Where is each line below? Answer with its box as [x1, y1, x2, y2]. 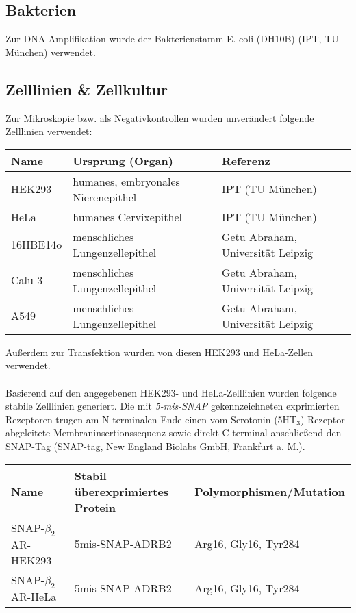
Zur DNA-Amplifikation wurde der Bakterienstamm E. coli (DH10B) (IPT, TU [5, 32, 339, 46]
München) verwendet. [5, 45, 96, 59]
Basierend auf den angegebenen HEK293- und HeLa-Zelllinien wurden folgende [5, 385, 337, 399]
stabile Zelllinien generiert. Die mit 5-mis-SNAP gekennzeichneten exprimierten [5, 399, 340, 413]
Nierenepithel [73, 188, 137, 205]
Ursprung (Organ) [73, 152, 173, 168]
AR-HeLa [11, 588, 57, 604]
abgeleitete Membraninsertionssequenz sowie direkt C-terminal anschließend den [5, 425, 342, 440]
